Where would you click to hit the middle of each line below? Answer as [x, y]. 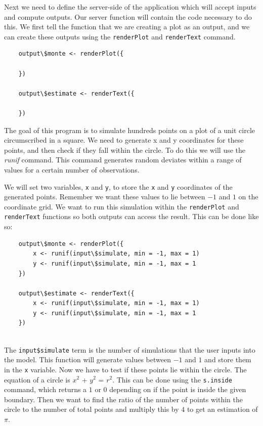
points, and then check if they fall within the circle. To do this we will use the [125, 150]
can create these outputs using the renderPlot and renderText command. [120, 36]
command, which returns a [46, 389]
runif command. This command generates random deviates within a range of [123, 160]
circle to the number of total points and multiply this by [92, 409]
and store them [228, 359]
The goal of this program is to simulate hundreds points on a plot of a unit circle [129, 130]
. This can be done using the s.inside [172, 379]
